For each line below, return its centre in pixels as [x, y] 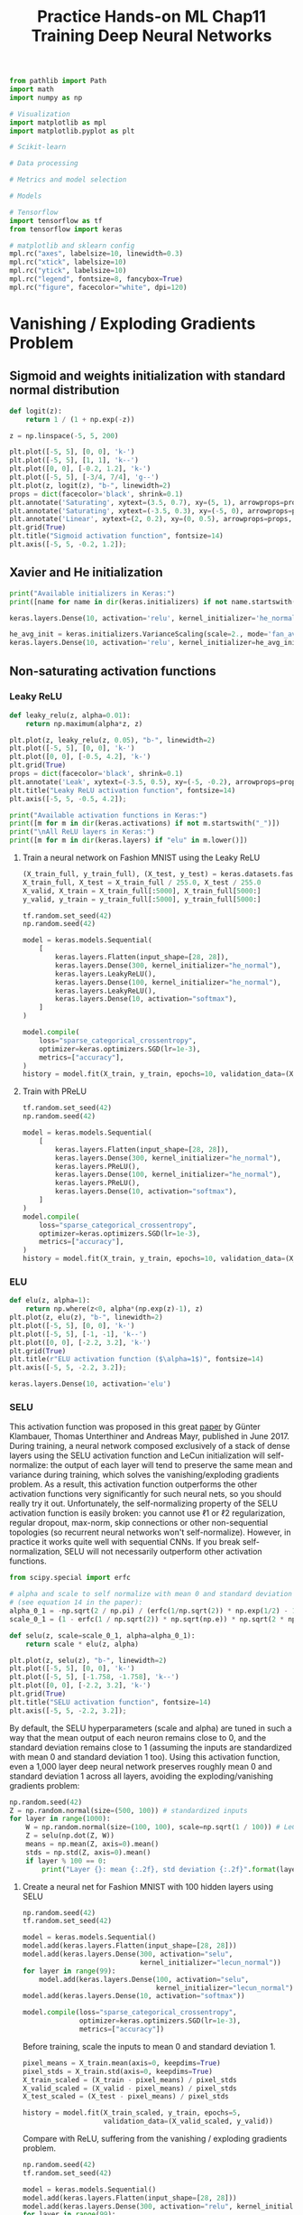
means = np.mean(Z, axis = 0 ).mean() [92, 1845]
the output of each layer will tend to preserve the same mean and [171, 1465]
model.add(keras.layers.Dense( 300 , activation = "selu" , [128, 1954]
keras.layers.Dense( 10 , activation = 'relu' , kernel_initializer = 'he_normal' [155, 618]
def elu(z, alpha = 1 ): [50, 1301]
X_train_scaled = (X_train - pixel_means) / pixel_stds [129, 2079]
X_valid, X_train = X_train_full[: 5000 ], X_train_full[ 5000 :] [142, 891]
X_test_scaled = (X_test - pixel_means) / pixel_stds [125, 2097]
